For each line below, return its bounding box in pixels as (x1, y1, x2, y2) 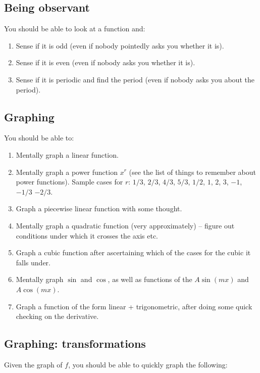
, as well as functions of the (108, 274, 192, 285)
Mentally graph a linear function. (16, 149, 119, 160)
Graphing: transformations (4, 336, 146, 351)
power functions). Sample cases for (16, 176, 123, 187)
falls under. (16, 257, 50, 267)
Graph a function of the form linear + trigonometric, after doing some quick (16, 301, 252, 311)
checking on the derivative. (16, 311, 99, 321)
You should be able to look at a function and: (4, 23, 145, 34)
